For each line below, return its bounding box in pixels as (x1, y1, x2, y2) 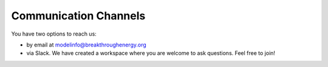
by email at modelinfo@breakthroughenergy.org (26, 41, 147, 48)
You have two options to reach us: (11, 30, 97, 37)
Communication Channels (11, 9, 146, 22)
